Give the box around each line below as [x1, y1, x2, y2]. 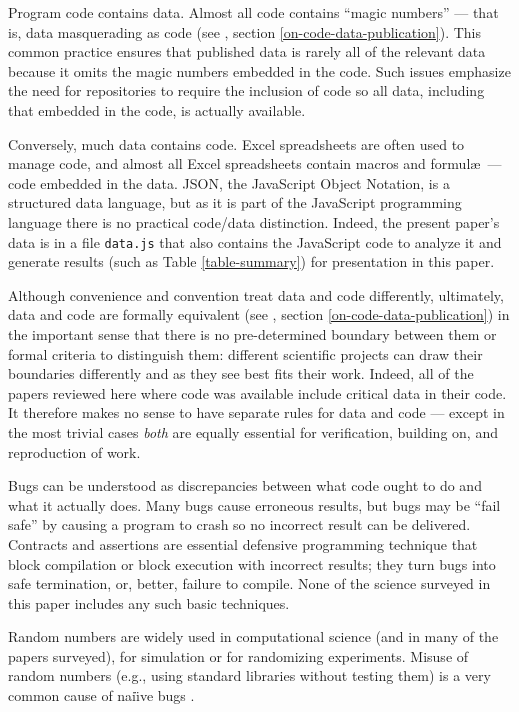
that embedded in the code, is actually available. [8, 99, 306, 120]
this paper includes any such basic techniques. [8, 592, 290, 613]
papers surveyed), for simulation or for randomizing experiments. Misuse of [8, 645, 469, 666]
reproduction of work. [8, 441, 141, 462]
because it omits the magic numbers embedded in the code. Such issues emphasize [8, 60, 511, 81]
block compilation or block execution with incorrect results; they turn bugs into [8, 553, 496, 574]
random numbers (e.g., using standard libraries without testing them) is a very [8, 665, 491, 686]
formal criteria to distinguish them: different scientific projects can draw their [8, 343, 483, 364]
